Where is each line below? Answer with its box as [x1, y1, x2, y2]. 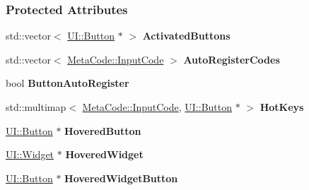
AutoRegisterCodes [183, 52, 280, 66]
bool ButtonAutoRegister [6, 76, 129, 90]
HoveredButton [64, 123, 141, 138]
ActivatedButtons [142, 28, 231, 43]
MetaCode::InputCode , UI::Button [82, 100, 233, 114]
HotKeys [260, 100, 304, 114]
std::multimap [6, 100, 66, 114]
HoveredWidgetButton [64, 170, 178, 185]
